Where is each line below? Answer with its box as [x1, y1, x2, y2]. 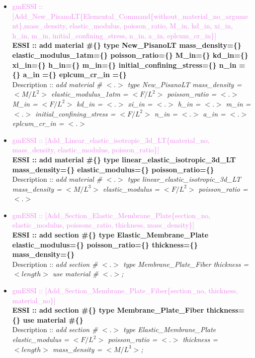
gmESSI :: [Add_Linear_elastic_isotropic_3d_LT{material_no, [12, 134, 210, 145]
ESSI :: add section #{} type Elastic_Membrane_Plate [12, 230, 209, 240]
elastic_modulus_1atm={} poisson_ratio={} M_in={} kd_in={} [12, 49, 249, 60]
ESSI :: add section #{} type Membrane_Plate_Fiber [12, 305, 204, 315]
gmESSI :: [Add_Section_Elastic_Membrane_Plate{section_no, [12, 210, 211, 220]
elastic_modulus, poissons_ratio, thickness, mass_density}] [12, 220, 194, 230]
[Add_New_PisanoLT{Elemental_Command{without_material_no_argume [12, 10, 248, 21]
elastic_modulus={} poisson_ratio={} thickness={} [12, 239, 198, 249]
